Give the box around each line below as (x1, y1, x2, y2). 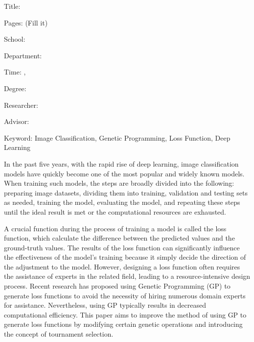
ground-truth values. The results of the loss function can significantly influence (4, 242, 240, 252)
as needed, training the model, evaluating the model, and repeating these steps (4, 197, 240, 207)
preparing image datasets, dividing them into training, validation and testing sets (4, 187, 248, 197)
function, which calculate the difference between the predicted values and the (4, 233, 235, 243)
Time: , (4, 67, 26, 77)
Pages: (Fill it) (4, 17, 48, 27)
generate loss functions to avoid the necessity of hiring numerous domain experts (4, 290, 246, 300)
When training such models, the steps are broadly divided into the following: (4, 178, 234, 188)
